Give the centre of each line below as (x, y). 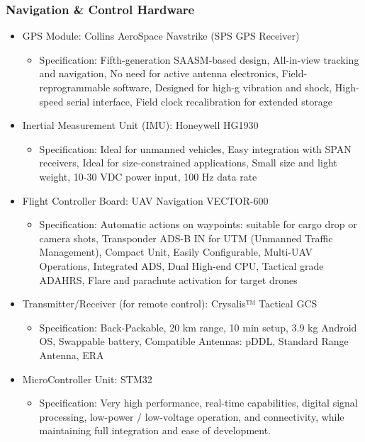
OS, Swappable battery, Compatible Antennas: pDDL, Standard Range (194, 341)
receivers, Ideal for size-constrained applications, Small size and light (188, 163)
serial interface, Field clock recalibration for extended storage (200, 101)
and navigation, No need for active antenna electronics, (159, 73)
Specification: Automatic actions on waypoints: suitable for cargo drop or (198, 224)
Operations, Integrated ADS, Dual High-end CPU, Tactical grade (181, 265)
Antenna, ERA (72, 355)
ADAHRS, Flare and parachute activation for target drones (168, 279)
